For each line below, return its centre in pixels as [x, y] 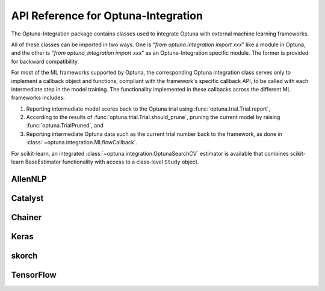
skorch [24, 256]
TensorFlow [34, 274]
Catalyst [27, 198]
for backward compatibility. [45, 61]
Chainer [26, 217]
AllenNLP [29, 179]
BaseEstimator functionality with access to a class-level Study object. [112, 162]
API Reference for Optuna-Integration [107, 16]
